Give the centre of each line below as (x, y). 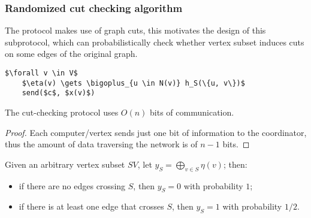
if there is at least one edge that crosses (91, 206)
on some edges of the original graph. (71, 54)
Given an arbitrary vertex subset (65, 164)
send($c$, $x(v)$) (58, 93)
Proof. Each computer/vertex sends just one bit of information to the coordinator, (156, 132)
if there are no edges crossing (72, 185)
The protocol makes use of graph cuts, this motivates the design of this (135, 30)
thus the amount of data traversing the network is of (101, 144)
